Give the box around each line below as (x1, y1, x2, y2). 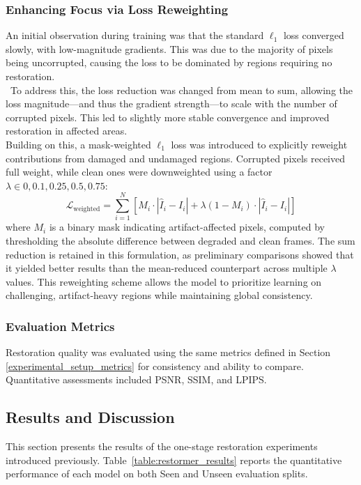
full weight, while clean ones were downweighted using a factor (6, 164, 272, 179)
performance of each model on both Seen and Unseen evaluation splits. (6, 466, 308, 481)
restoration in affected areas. (6, 123, 128, 138)
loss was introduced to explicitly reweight (171, 137, 348, 151)
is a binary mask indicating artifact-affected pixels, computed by (49, 220, 325, 234)
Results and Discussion (6, 406, 175, 428)
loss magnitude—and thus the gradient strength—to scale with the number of (6, 96, 337, 111)
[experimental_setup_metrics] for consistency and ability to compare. (6, 358, 304, 373)
